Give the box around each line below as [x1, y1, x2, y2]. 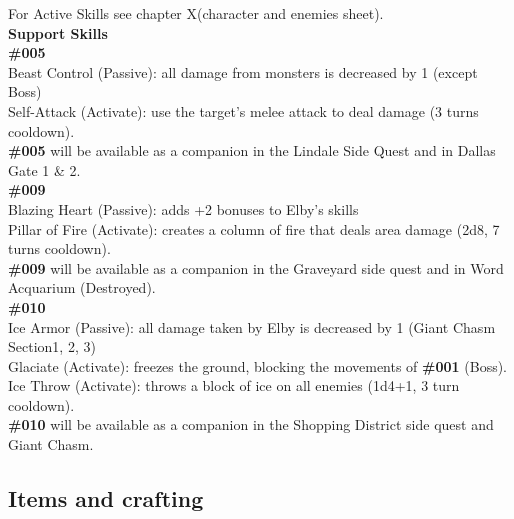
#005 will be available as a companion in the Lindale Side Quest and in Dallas [8, 140, 496, 161]
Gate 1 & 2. [8, 159, 81, 180]
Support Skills [8, 22, 108, 43]
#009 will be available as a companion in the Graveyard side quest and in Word [8, 257, 504, 278]
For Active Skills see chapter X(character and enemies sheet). [8, 3, 384, 23]
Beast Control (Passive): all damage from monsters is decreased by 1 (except [8, 61, 478, 82]
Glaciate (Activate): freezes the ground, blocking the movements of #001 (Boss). [8, 355, 508, 376]
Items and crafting [8, 483, 204, 514]
